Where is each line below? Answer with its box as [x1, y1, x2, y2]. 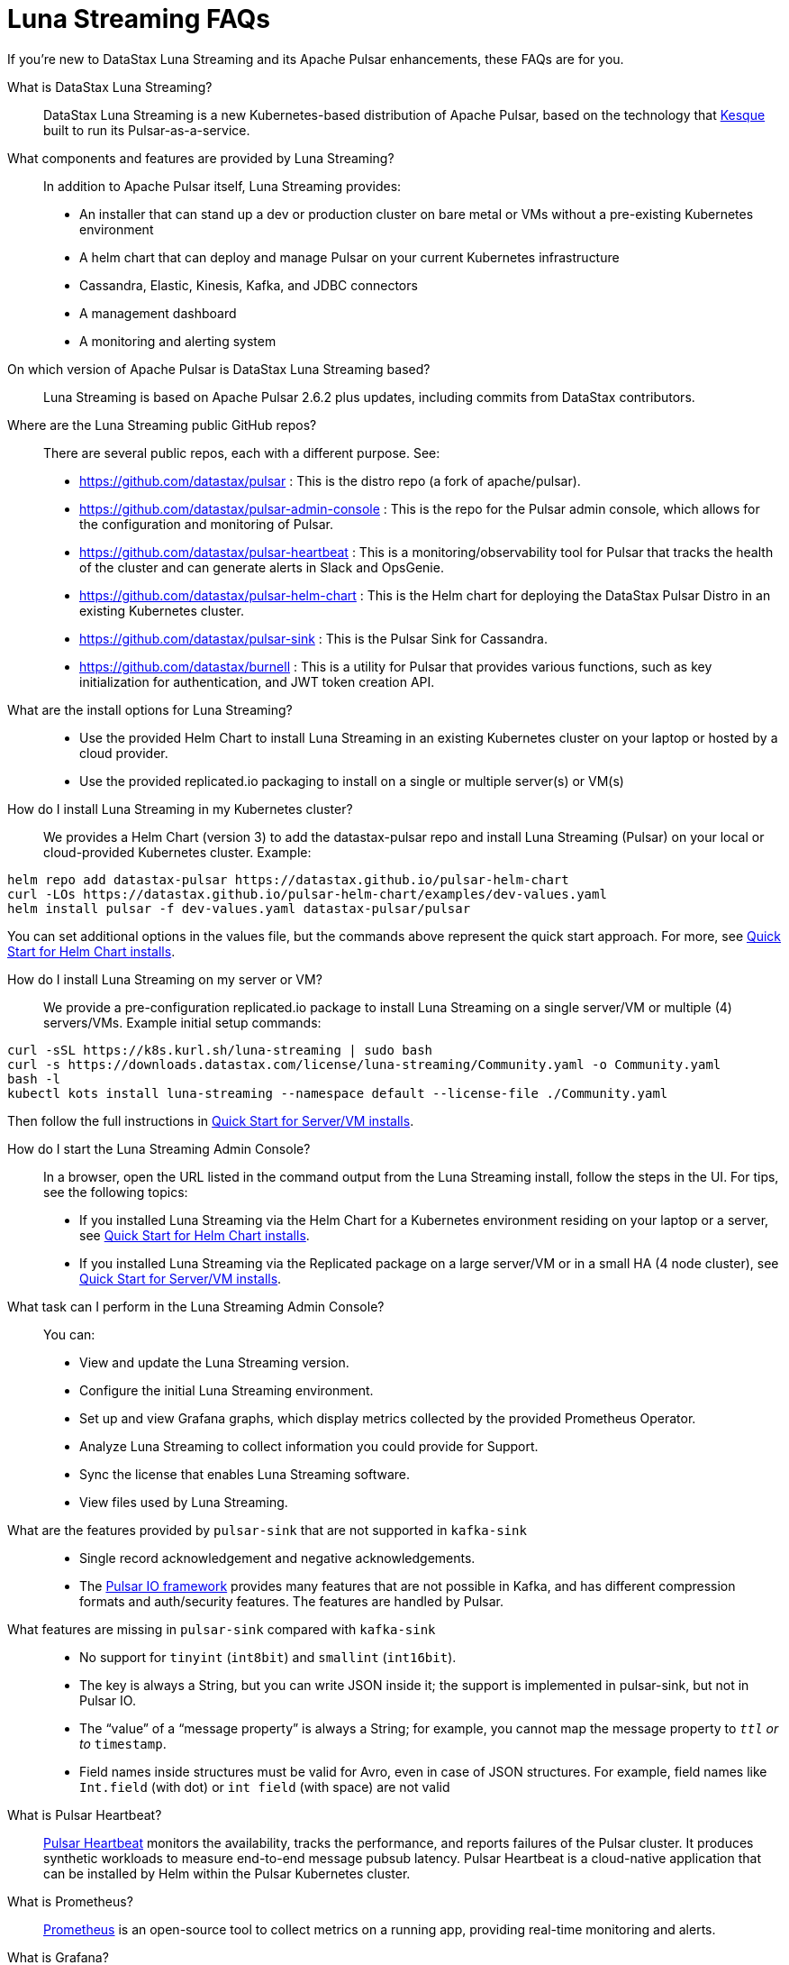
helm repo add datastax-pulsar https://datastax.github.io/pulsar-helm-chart [7, 872, 569, 887]
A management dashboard [79, 305, 237, 321]
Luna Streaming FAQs [7, 4, 271, 34]
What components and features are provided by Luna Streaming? [7, 150, 394, 166]
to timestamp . [79, 1735, 167, 1751]
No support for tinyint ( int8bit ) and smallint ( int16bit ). [79, 1649, 457, 1665]
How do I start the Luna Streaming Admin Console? [7, 1140, 311, 1156]
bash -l [7, 1071, 61, 1086]
